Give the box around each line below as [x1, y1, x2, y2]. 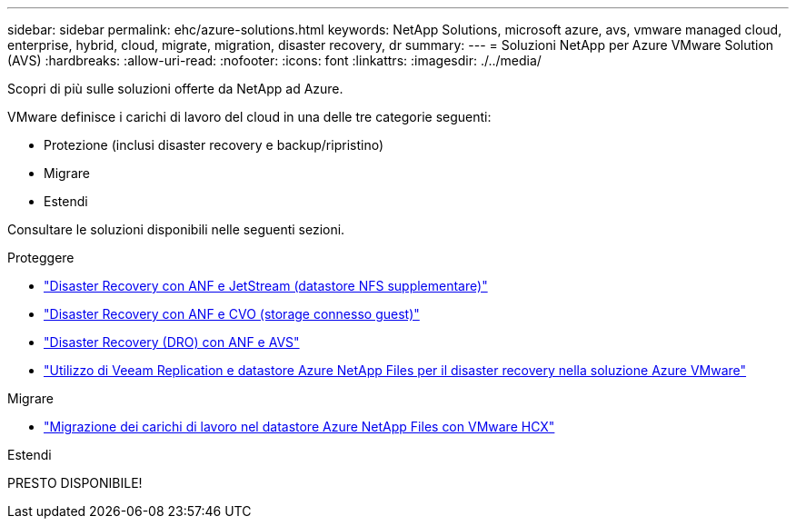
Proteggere [7, 250, 75, 265]
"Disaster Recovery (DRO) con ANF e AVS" [44, 334, 300, 350]
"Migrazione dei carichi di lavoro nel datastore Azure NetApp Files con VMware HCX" [44, 419, 555, 434]
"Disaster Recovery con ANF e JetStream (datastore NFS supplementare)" [44, 278, 488, 293]
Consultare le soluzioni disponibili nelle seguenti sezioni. [7, 222, 345, 237]
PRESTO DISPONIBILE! [7, 475, 143, 491]
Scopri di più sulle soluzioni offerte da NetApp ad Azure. [7, 81, 343, 96]
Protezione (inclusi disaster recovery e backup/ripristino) [44, 137, 383, 153]
